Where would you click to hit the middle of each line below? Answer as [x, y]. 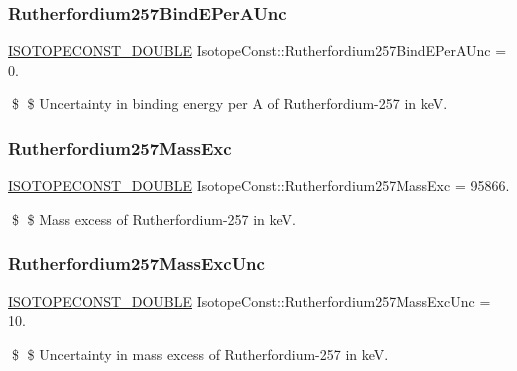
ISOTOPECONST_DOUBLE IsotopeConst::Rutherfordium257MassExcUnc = [249, 300]
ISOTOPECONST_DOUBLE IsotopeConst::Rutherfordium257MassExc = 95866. [259, 185]
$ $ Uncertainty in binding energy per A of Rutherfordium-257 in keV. [229, 103]
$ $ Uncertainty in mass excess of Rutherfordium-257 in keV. [200, 353]
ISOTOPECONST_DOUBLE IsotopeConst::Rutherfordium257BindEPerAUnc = [257, 50]
